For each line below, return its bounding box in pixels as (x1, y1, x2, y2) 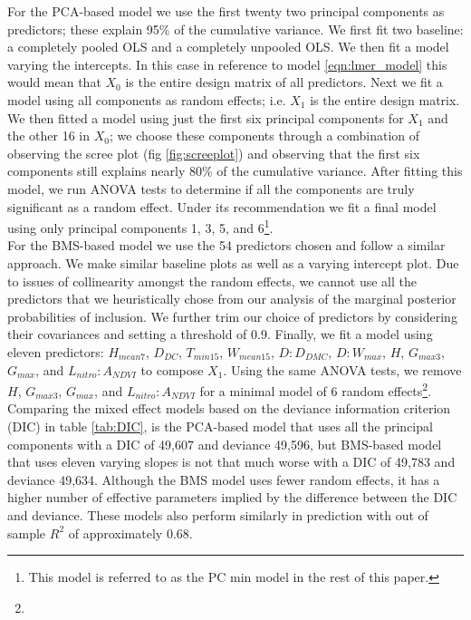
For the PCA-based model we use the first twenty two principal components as (7, 2, 445, 20)
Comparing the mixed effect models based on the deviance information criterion (7, 399, 451, 418)
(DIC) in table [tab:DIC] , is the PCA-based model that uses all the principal (7, 416, 433, 435)
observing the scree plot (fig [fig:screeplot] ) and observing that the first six (7, 143, 420, 162)
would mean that (7, 73, 101, 92)
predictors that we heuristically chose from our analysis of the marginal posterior (7, 289, 457, 308)
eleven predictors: (7, 342, 104, 361)
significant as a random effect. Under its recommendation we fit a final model (7, 197, 437, 216)
